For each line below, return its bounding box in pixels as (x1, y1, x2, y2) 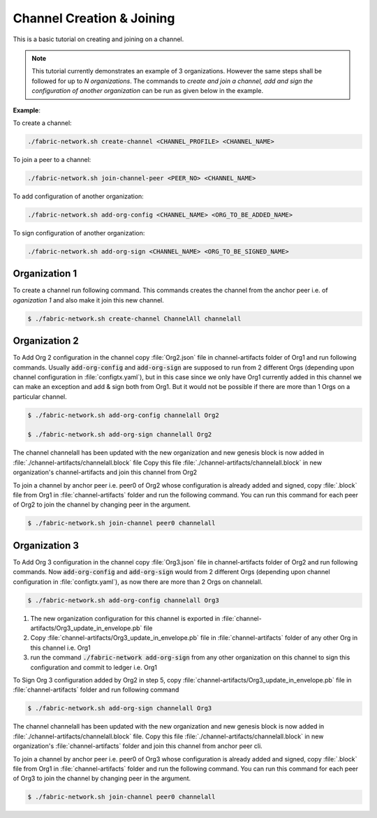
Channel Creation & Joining (13, 10, 175, 26)
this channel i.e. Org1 (30, 643, 91, 652)
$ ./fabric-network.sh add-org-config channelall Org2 (27, 411, 219, 419)
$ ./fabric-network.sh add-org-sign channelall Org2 (27, 430, 212, 439)
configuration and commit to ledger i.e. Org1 (30, 663, 157, 671)
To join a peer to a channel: (13, 155, 91, 163)
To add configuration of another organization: (13, 192, 145, 200)
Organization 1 (13, 268, 77, 279)
